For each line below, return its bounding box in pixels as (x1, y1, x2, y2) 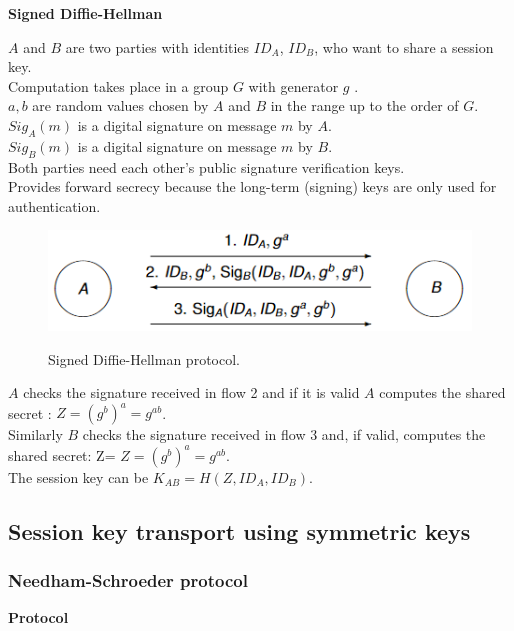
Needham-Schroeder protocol (8, 567, 248, 592)
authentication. (8, 195, 101, 216)
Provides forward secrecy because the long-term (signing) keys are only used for (8, 176, 497, 197)
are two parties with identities (65, 36, 250, 57)
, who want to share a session (314, 36, 494, 57)
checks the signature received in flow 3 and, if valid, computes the (82, 424, 486, 445)
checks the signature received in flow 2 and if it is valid (23, 382, 360, 403)
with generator (248, 75, 339, 96)
